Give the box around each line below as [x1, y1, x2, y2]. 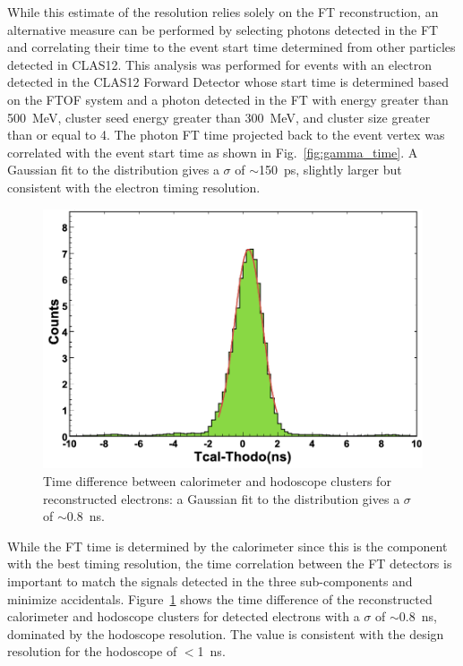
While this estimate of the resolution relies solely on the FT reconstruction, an [7, 3, 439, 21]
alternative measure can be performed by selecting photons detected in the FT [7, 20, 439, 38]
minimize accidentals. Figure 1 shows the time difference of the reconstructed [7, 589, 433, 608]
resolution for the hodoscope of [7, 642, 177, 661]
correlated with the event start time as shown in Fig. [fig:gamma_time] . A [7, 142, 418, 161]
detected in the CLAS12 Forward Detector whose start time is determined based [7, 73, 449, 91]
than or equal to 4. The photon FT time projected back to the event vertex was [7, 125, 445, 144]
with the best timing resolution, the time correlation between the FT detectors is [7, 554, 452, 573]
